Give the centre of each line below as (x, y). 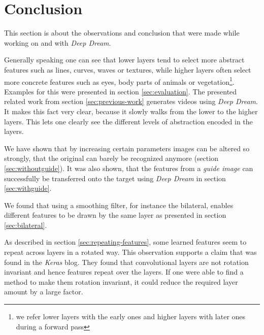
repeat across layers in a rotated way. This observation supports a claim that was (130, 252)
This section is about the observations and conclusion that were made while (122, 33)
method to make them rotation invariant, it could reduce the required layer (121, 281)
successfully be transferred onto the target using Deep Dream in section (115, 178)
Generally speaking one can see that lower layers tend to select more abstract (124, 60)
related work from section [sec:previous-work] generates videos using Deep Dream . (131, 101)
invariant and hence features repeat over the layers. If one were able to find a (124, 272)
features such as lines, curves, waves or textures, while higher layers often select (128, 69)
